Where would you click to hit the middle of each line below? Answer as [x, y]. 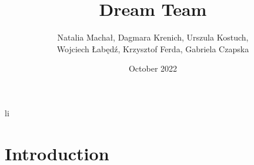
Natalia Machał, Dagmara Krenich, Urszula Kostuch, [153, 37]
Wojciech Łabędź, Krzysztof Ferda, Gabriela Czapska [153, 48]
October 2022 [153, 68]
